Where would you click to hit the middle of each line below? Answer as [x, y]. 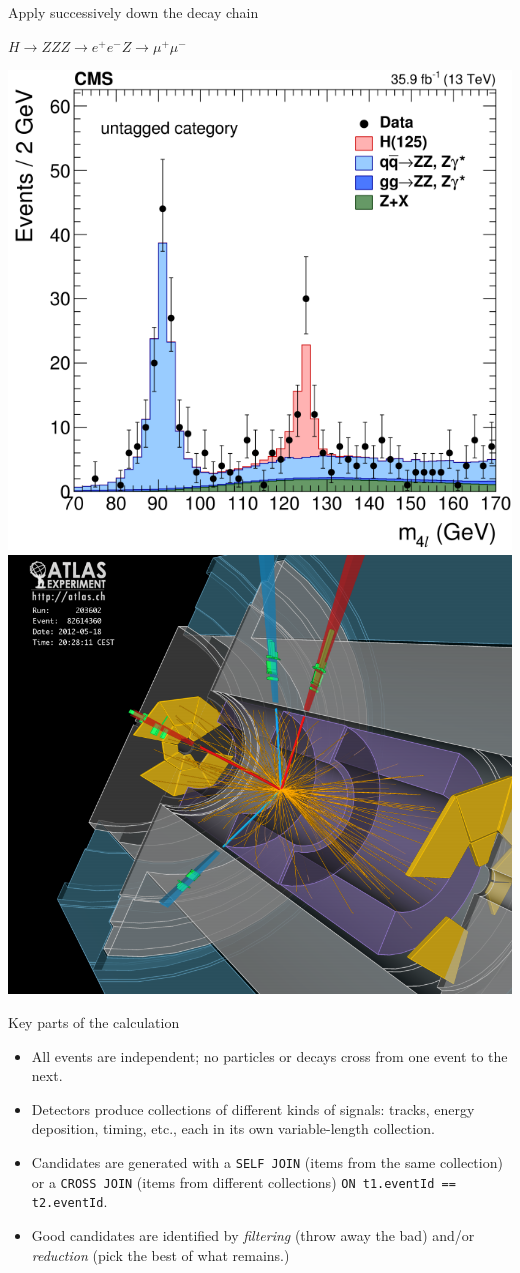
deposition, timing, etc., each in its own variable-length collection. [233, 1128]
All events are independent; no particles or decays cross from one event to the [269, 1055]
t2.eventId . [69, 1201]
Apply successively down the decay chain [133, 12]
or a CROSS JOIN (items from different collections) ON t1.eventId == [243, 1181]
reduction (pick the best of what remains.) [160, 1254]
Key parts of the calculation [94, 1022]
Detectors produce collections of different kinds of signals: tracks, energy [253, 1108]
